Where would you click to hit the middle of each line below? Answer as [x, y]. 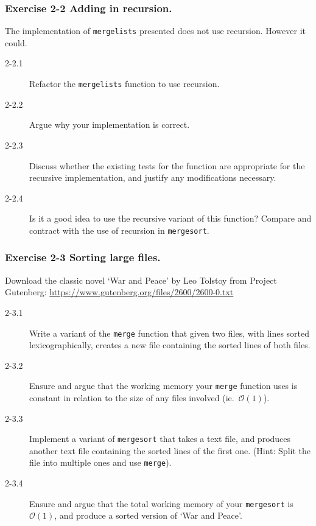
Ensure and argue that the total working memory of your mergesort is [161, 503]
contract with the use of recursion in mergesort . [119, 230]
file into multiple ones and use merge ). [100, 462]
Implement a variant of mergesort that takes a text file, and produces [160, 439]
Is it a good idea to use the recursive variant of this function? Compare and [170, 218]
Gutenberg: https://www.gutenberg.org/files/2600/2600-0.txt [119, 292]
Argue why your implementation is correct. [110, 124]
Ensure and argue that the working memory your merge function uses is [163, 386]
